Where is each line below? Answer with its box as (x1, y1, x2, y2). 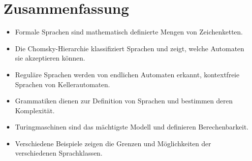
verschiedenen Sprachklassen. (15, 148, 103, 158)
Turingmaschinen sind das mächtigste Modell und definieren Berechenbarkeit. (15, 122, 249, 132)
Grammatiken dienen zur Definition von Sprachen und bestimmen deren (15, 96, 233, 106)
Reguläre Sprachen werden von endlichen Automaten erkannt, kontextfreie (15, 69, 240, 79)
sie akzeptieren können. (15, 53, 85, 63)
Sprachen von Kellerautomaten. (15, 79, 110, 89)
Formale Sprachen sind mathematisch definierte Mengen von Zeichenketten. (15, 27, 243, 37)
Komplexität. (15, 105, 55, 115)
